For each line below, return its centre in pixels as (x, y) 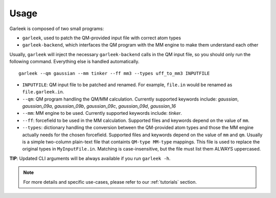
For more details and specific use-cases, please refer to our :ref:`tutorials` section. (110, 182)
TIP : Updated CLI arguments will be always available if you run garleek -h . (90, 158)
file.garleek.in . (43, 92)
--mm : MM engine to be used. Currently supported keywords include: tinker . (102, 113)
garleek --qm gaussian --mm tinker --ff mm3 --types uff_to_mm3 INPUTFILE (114, 73)
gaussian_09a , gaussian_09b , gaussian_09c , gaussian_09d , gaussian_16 (99, 106)
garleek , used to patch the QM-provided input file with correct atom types (102, 38)
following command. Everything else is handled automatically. (75, 62)
